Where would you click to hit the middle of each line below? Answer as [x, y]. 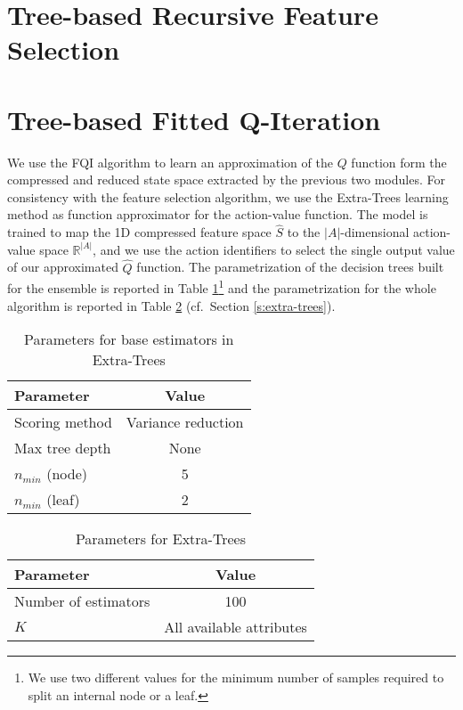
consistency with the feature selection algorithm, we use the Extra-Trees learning [228, 196]
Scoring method [63, 422]
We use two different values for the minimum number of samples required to [236, 677]
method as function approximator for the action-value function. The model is [218, 214]
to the [304, 232]
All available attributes [236, 627]
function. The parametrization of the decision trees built [290, 267]
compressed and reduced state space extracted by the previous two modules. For [226, 180]
